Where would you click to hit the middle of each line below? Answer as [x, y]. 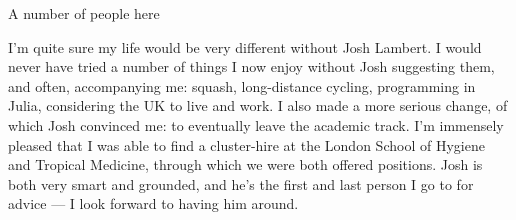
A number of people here [84, 13]
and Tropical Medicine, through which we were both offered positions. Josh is [245, 164]
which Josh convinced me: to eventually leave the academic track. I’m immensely [256, 124]
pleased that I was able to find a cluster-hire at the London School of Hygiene [246, 144]
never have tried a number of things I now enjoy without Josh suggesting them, [251, 66]
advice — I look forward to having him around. [153, 203]
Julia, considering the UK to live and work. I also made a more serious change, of [258, 105]
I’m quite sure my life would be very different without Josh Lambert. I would [245, 46]
